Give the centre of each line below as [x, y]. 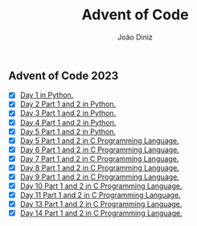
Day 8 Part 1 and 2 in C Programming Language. [99, 167]
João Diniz [135, 37]
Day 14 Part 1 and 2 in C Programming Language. [101, 213]
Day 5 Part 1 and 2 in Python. [68, 131]
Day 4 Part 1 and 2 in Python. [68, 122]
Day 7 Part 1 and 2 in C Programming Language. [99, 158]
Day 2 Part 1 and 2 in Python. [68, 104]
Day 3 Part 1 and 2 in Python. [68, 113]
